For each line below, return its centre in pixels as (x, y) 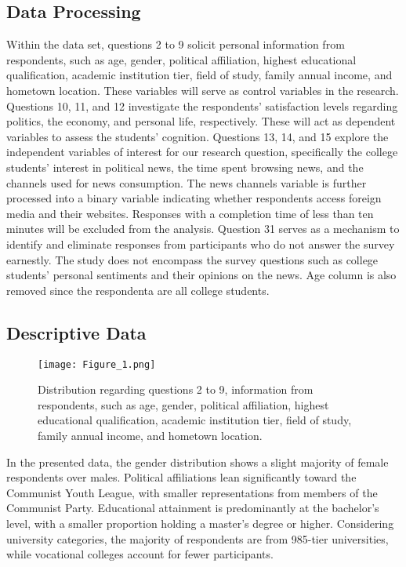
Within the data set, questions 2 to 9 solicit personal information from (176, 44)
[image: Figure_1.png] (97, 364)
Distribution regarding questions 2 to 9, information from (176, 389)
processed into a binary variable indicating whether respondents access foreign (194, 198)
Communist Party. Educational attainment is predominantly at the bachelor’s (193, 508)
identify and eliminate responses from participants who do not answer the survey (201, 244)
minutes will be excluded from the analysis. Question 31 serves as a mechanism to (203, 229)
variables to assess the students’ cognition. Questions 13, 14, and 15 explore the (198, 136)
